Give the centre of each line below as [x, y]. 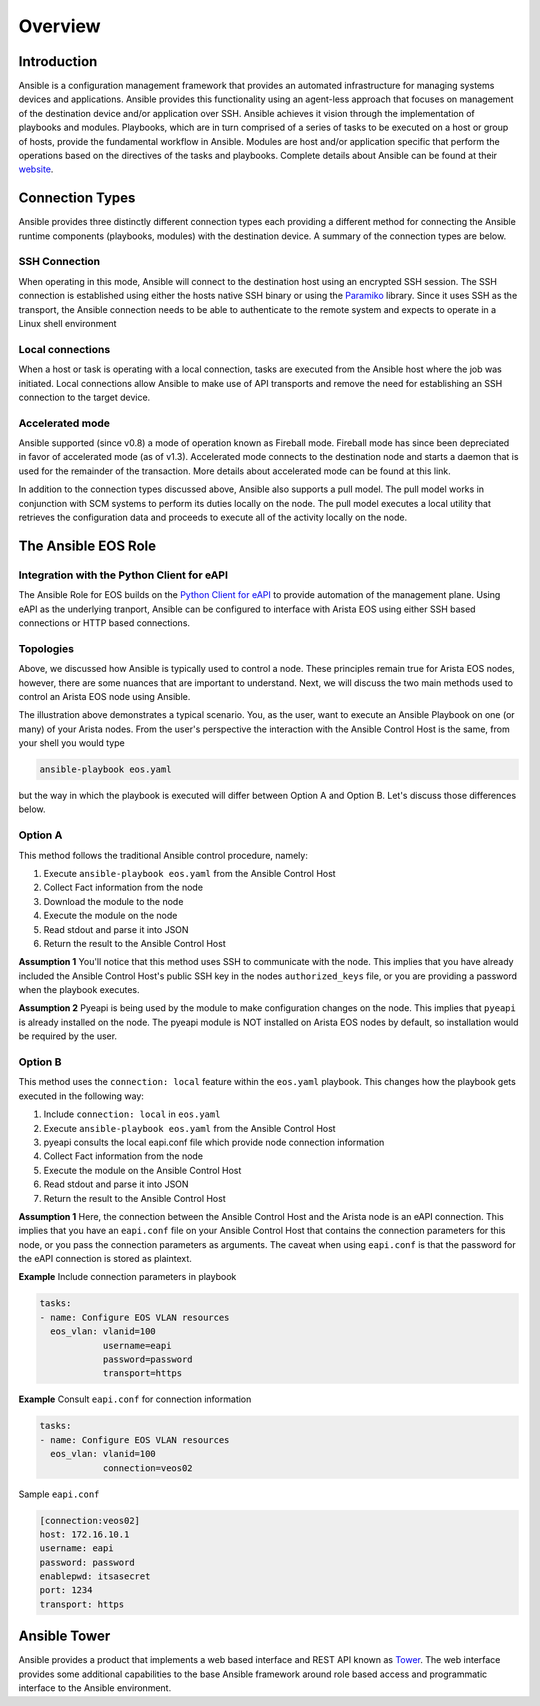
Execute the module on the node [110, 916]
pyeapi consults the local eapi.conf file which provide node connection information [214, 1142]
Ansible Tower [64, 1636]
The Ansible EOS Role [87, 545]
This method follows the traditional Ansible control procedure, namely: [163, 855]
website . [36, 169]
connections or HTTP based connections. [104, 622]
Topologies [46, 648]
